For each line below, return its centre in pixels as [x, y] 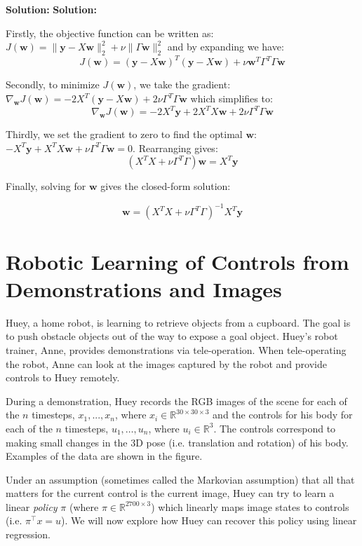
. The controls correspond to [275, 428]
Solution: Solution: [51, 9]
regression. [28, 534]
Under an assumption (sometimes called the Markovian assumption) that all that [180, 479]
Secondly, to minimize [53, 84]
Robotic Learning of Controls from [177, 261]
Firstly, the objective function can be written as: [110, 33]
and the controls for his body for [283, 415]
